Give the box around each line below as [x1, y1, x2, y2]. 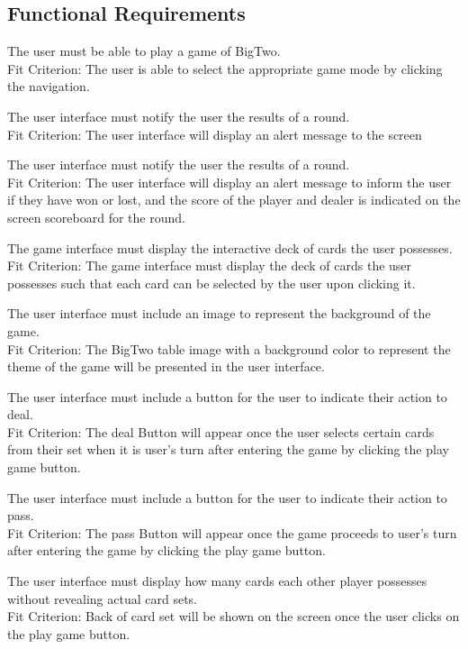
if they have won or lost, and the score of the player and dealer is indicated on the [7, 190, 461, 209]
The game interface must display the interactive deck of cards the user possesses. [7, 238, 453, 257]
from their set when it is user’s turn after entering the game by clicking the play [7, 440, 449, 459]
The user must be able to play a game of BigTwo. [7, 41, 281, 60]
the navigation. [7, 77, 90, 96]
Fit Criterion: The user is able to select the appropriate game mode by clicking [7, 59, 443, 78]
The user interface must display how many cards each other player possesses [7, 571, 427, 590]
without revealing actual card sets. [7, 589, 198, 608]
